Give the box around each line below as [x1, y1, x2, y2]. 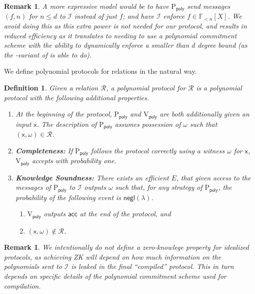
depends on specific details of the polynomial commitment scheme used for [4, 271, 226, 281]
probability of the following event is [15, 192, 121, 202]
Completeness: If [15, 145, 73, 155]
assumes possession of [115, 118, 181, 129]
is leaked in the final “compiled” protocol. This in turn [71, 261, 234, 271]
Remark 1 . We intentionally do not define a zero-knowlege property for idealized [4, 242, 249, 252]
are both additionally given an [159, 109, 250, 119]
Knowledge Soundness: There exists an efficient [15, 172, 169, 182]
